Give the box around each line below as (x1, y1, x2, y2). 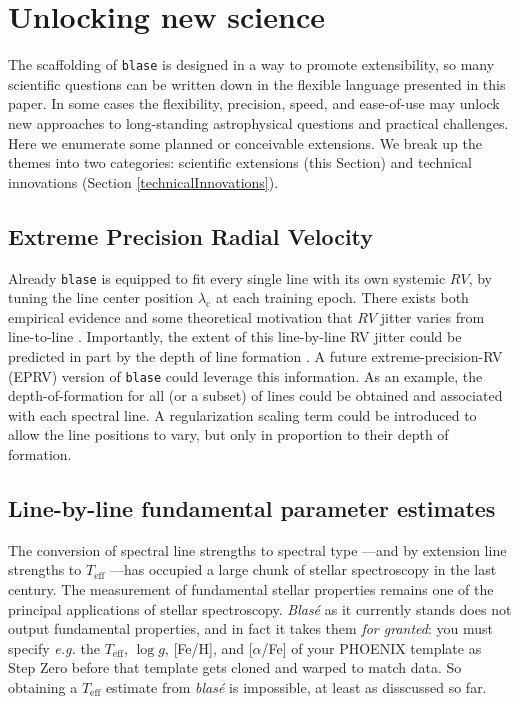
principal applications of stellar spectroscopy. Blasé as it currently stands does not (8, 598, 512, 619)
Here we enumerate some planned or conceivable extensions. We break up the (8, 132, 482, 153)
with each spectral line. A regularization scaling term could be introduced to (8, 404, 477, 425)
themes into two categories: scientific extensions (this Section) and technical (8, 152, 473, 173)
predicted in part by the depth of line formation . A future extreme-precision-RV (8, 345, 503, 366)
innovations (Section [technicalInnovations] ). (8, 171, 279, 192)
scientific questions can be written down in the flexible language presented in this (8, 73, 506, 94)
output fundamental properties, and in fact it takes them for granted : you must (8, 618, 493, 639)
